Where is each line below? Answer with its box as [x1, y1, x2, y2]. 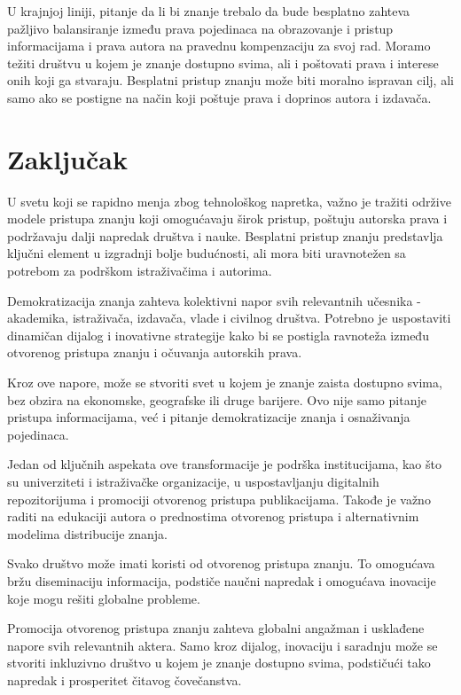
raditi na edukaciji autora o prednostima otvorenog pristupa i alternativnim [7, 507, 419, 526]
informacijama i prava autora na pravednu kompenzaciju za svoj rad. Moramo [7, 36, 431, 55]
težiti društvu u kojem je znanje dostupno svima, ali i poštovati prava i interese [7, 53, 439, 72]
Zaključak [7, 140, 128, 176]
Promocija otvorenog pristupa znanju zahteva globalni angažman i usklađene [7, 619, 425, 637]
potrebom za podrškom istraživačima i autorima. [7, 262, 272, 280]
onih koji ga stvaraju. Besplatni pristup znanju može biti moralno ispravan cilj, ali [7, 71, 454, 90]
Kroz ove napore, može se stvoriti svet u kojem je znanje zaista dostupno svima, [7, 373, 442, 392]
